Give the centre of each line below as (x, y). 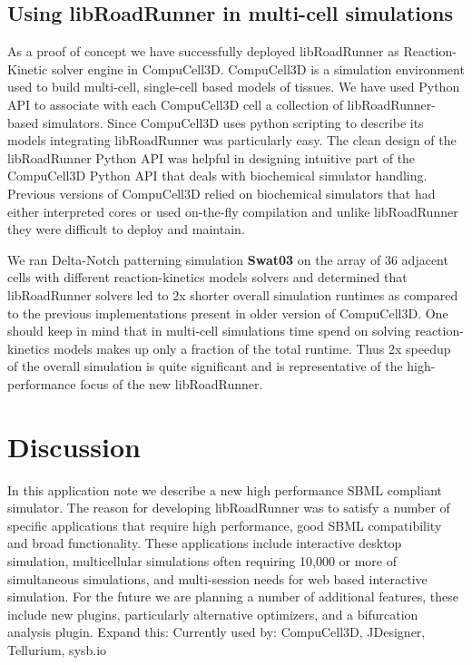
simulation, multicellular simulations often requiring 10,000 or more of (202, 560)
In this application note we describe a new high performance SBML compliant (225, 489)
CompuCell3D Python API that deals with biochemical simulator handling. (217, 176)
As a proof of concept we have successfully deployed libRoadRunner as (203, 51)
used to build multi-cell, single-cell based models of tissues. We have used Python (234, 87)
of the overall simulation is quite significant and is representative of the (205, 366)
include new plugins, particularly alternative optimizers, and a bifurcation (213, 614)
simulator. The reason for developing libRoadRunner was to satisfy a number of (229, 508)
